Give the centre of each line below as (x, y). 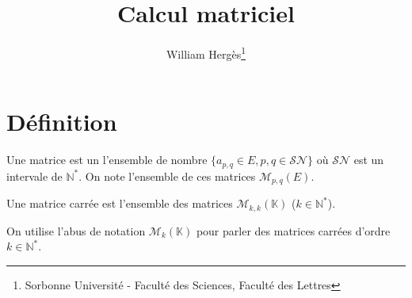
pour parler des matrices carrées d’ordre (293, 230)
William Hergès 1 (206, 53)
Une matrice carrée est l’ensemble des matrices (120, 203)
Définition (62, 122)
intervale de (34, 176)
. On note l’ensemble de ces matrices (167, 176)
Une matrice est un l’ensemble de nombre (107, 160)
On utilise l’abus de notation (76, 230)
